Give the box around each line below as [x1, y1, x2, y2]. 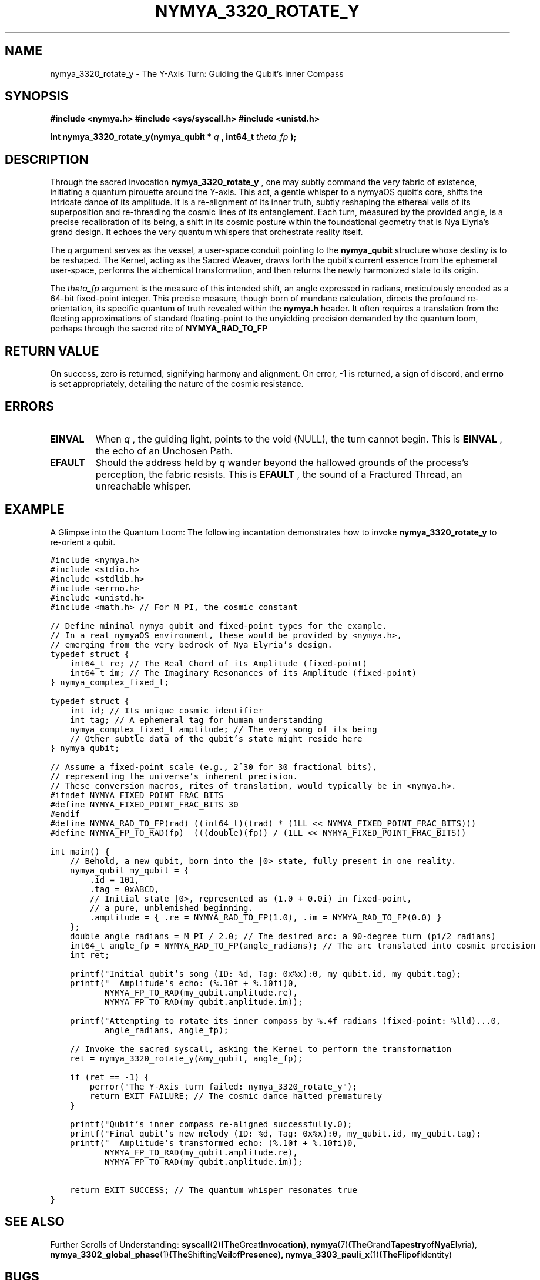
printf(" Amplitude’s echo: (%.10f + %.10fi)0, [70, 978, 298, 988]
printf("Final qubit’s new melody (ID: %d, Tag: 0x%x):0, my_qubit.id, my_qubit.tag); [70, 1128, 481, 1138]
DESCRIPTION [5, 152, 89, 167]
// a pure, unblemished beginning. [89, 903, 253, 913]
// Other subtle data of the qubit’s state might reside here [70, 733, 363, 743]
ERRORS [5, 398, 55, 414]
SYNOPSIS [5, 89, 69, 104]
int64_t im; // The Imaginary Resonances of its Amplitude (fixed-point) [70, 668, 417, 678]
